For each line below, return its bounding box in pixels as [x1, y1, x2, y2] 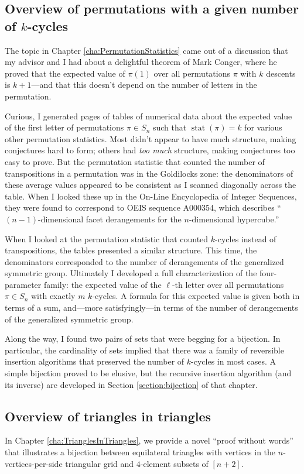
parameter [5, 278, 42, 290]
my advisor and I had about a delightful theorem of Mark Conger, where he [5, 56, 277, 68]
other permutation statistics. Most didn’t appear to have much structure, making [5, 132, 296, 145]
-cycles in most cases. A [191, 355, 276, 367]
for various [244, 121, 282, 133]
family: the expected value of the [43, 278, 162, 290]
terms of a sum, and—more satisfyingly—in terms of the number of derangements [5, 301, 298, 314]
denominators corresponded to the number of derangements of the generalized [5, 255, 284, 267]
